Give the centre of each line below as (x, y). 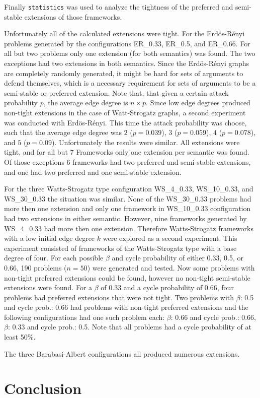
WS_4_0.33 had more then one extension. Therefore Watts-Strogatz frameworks (129, 228)
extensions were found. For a (48, 287)
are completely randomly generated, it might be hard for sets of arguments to (124, 73)
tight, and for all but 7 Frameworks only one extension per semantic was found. (127, 152)
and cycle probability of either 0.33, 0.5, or (178, 258)
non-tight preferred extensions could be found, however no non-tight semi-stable (127, 277)
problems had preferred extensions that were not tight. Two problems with (119, 297)
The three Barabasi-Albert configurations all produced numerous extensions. (122, 353)
